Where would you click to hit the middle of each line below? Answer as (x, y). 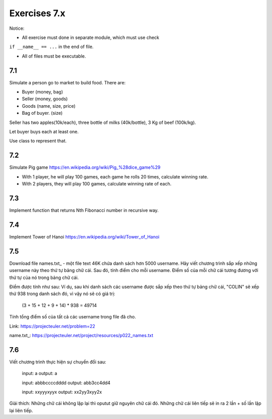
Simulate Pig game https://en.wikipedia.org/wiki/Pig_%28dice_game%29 (85, 167)
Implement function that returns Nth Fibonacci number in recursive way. (84, 210)
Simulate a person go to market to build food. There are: (67, 82)
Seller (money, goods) (45, 99)
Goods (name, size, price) (49, 106)
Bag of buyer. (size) (42, 113)
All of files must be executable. (54, 56)
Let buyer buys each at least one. (44, 131)
